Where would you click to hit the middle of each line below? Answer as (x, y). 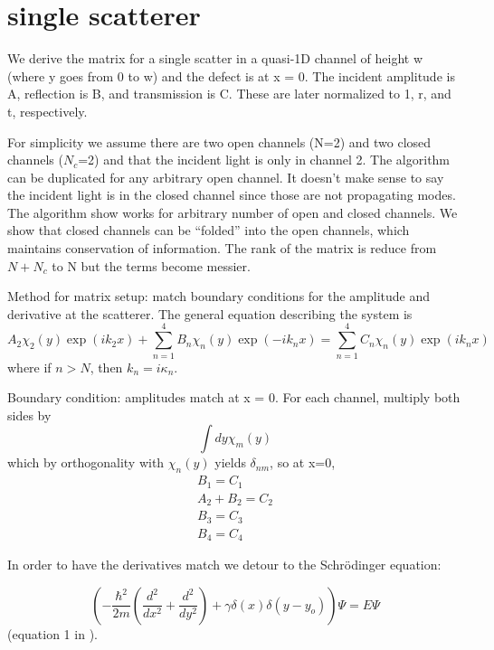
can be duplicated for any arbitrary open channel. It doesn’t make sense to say (226, 177)
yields (230, 462)
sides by (29, 414)
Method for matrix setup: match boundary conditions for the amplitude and (219, 296)
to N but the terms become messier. (151, 265)
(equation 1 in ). (52, 633)
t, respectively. (47, 111)
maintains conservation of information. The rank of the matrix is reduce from (222, 248)
